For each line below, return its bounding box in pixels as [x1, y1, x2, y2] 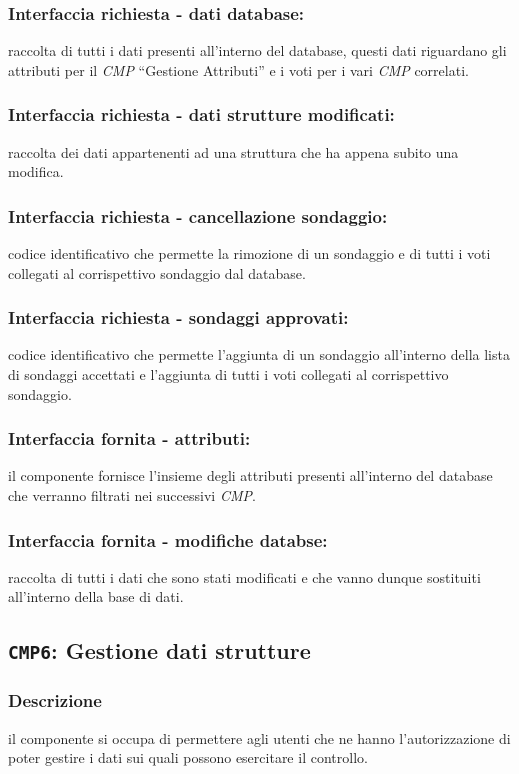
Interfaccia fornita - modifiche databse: [8, 527, 328, 552]
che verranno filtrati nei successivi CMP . [8, 485, 256, 506]
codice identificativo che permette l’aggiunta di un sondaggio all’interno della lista [8, 344, 510, 365]
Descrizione [8, 688, 102, 713]
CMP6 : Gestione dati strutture [8, 635, 311, 666]
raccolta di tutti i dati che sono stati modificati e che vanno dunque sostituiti [8, 566, 481, 587]
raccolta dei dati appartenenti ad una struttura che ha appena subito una [8, 141, 459, 162]
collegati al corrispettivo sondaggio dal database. [8, 262, 306, 283]
